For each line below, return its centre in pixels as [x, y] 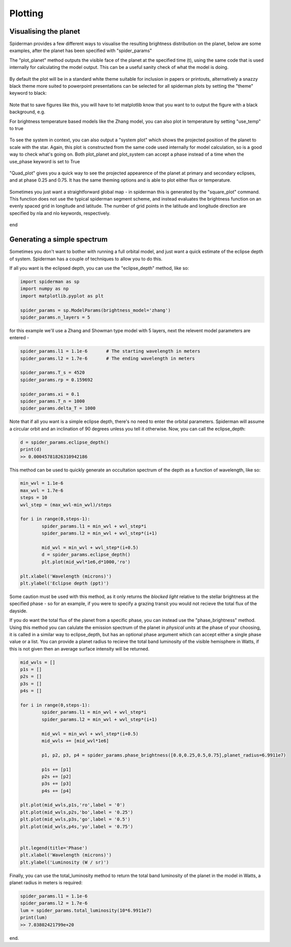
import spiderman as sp [50, 281]
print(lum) [34, 918]
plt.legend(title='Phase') [54, 848]
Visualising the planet [45, 31]
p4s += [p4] [56, 791]
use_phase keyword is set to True [45, 161]
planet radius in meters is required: [46, 882]
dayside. [18, 611]
